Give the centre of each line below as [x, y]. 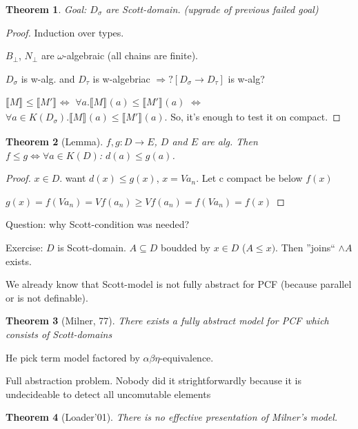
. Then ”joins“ [305, 247]
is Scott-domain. [92, 247]
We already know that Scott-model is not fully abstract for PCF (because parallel [179, 284]
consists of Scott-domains [59, 334]
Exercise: [24, 247]
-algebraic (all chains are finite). [131, 55]
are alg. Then [229, 141]
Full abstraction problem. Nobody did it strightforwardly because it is [153, 380]
